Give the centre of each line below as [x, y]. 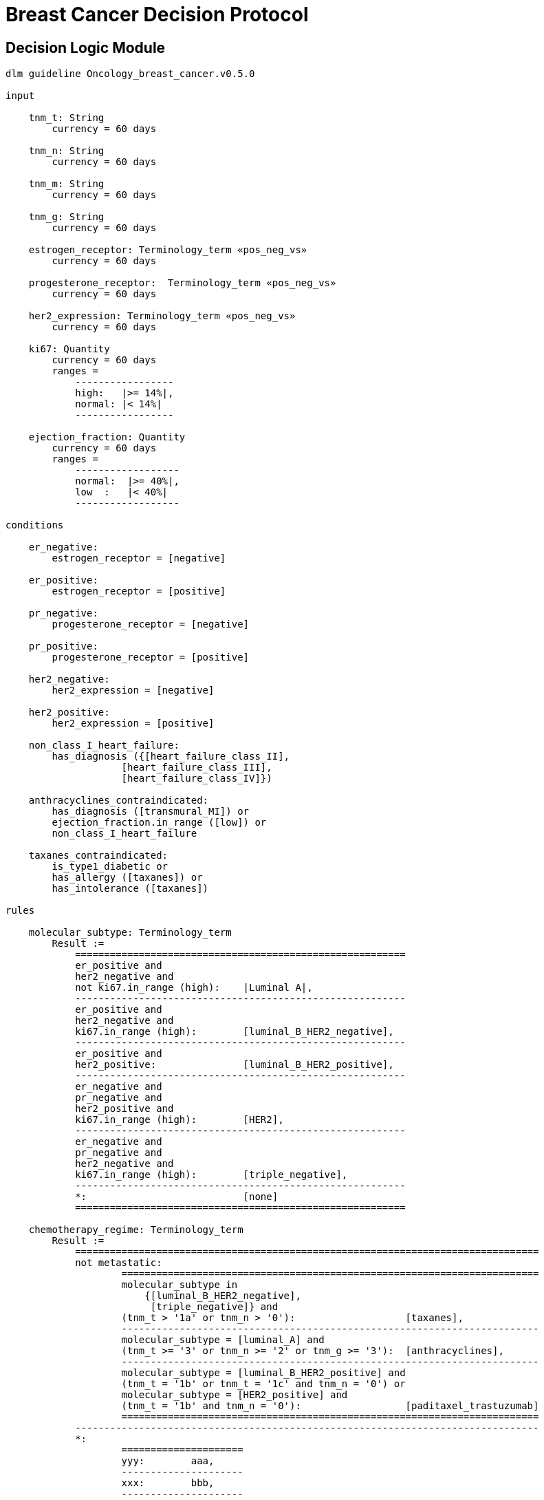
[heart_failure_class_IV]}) [197, 779]
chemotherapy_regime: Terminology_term [136, 1230]
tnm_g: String [66, 217]
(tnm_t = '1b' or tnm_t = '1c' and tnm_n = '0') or [263, 1384]
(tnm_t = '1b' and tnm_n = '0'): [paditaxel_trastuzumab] [330, 1406]
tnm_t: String [66, 118]
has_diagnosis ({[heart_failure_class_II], [171, 757]
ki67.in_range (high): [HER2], [179, 1120]
